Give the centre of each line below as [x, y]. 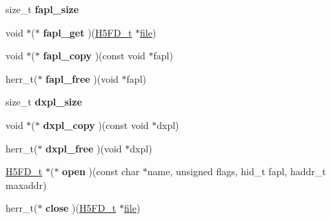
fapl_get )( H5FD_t [88, 32]
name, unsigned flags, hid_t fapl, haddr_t [237, 171]
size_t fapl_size [42, 9]
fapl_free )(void [82, 78]
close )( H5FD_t [81, 208]
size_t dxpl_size [44, 102]
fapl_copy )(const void [94, 56]
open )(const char [101, 171]
